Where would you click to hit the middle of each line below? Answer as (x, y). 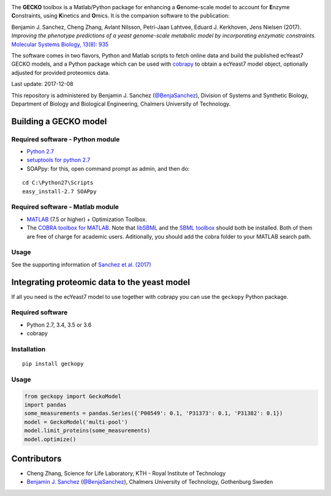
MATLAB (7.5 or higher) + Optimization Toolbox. (87, 219)
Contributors (36, 458)
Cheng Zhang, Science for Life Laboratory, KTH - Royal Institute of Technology (126, 473)
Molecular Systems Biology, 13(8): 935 (60, 44)
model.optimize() (50, 439)
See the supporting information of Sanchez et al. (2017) (81, 265)
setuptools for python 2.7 (59, 160)
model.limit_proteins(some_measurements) (87, 431)
